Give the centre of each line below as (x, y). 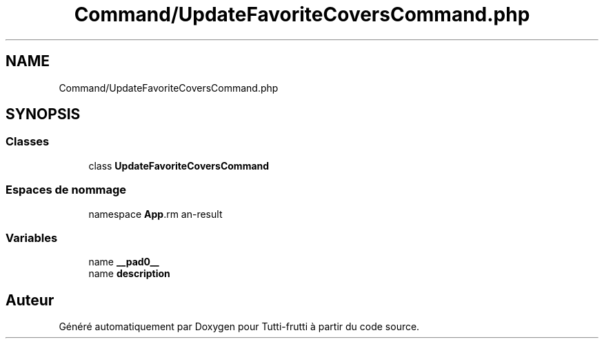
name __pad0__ (124, 262)
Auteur (30, 300)
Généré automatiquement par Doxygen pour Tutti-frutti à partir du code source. (239, 327)
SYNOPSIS (43, 114)
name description (129, 274)
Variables (32, 237)
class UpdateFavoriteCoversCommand (179, 165)
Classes (28, 142)
